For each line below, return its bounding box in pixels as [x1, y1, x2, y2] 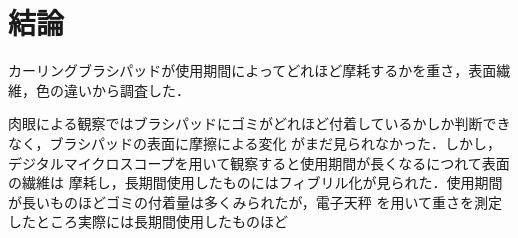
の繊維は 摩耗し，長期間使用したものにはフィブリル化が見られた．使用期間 [8, 172, 503, 193]
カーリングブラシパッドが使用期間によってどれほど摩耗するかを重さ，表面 [8, 60, 497, 81]
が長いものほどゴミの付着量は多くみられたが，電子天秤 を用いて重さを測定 [8, 191, 502, 212]
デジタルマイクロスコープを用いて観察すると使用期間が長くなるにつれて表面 [8, 152, 510, 173]
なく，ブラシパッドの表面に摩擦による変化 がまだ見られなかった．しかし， [8, 132, 502, 153]
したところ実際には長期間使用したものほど [8, 211, 288, 232]
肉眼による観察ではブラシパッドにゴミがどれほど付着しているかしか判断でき [8, 113, 511, 134]
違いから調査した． [63, 79, 190, 100]
